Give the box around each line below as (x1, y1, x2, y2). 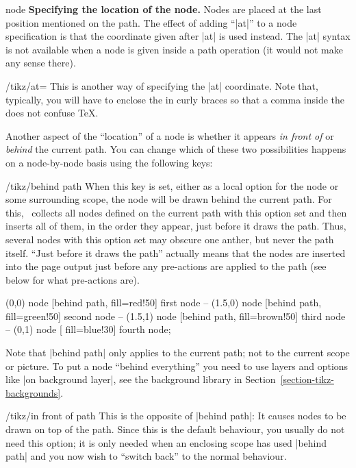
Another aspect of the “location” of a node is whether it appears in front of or (5, 128, 334, 143)
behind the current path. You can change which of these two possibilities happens (5, 142, 346, 156)
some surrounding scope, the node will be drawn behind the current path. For (5, 192, 332, 206)
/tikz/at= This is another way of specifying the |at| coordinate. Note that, (5, 78, 318, 93)
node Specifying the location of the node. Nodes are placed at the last (5, 2, 322, 16)
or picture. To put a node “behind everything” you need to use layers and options (5, 358, 348, 373)
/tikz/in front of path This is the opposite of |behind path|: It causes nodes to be (5, 408, 346, 423)
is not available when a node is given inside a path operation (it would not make (5, 42, 343, 56)
